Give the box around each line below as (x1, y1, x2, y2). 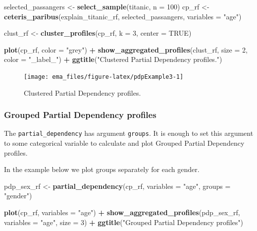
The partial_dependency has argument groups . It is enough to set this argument (4, 128, 254, 138)
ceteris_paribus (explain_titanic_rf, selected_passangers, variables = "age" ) (4, 11, 242, 21)
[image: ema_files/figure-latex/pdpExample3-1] (24, 73, 184, 80)
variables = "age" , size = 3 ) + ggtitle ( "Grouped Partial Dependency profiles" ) (4, 217, 244, 227)
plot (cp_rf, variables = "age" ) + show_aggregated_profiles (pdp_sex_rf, (4, 207, 240, 218)
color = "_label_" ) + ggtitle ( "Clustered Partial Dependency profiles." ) (4, 54, 222, 64)
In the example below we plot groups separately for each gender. (4, 164, 200, 174)
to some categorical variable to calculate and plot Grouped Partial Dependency (4, 138, 245, 148)
